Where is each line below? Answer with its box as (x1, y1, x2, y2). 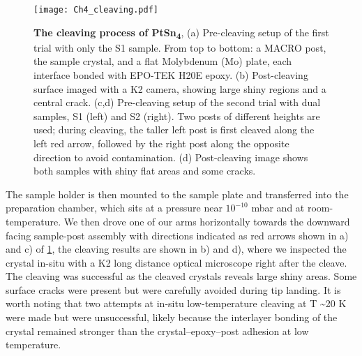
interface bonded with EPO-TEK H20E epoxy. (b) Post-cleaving (33, 67, 308, 82)
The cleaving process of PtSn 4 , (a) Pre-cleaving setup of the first (33, 24, 329, 41)
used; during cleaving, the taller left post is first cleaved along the (33, 122, 315, 137)
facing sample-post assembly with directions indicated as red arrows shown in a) (6, 228, 349, 242)
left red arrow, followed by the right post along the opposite (33, 135, 289, 150)
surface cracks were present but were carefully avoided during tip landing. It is (6, 282, 341, 297)
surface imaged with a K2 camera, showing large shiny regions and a (33, 81, 326, 96)
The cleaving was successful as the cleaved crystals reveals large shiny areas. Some (6, 269, 357, 283)
